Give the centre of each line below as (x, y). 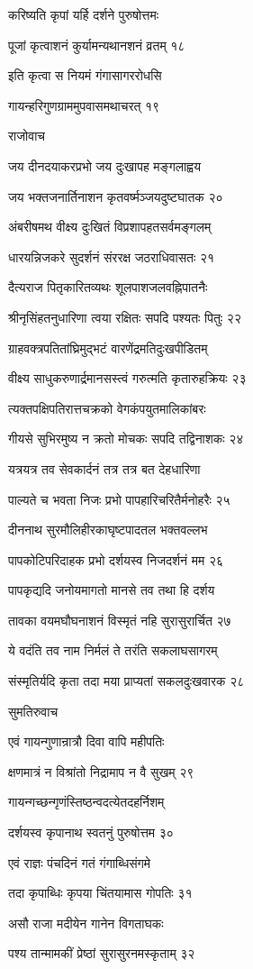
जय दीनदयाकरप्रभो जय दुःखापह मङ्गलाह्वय (104, 165)
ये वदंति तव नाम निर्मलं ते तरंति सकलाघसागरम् (113, 650)
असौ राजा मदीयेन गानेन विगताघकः (86, 923)
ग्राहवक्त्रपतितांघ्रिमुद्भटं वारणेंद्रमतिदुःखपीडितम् (108, 347)
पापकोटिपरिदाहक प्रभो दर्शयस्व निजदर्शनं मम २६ (116, 559)
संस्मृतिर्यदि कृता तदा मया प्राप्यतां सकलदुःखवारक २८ (126, 681)
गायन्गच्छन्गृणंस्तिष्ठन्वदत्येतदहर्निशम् (86, 802)
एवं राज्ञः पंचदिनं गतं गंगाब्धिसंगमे (80, 862)
